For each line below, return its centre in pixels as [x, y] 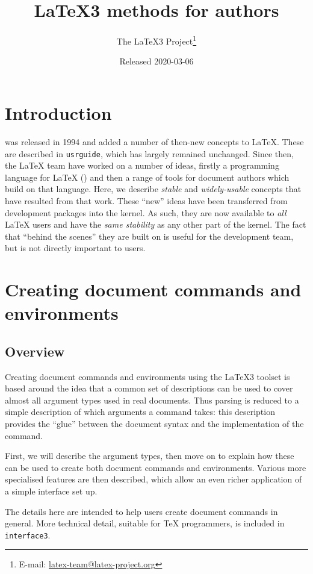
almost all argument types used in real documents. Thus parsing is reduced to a [152, 400]
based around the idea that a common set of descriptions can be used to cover [149, 388]
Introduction [58, 112]
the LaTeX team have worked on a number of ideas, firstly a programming [142, 165]
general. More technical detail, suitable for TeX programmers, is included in [145, 523]
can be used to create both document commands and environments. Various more [156, 467]
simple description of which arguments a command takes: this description [140, 412]
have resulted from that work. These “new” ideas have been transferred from [146, 200]
